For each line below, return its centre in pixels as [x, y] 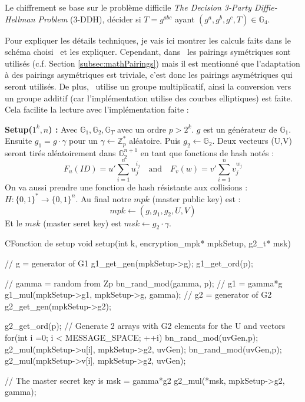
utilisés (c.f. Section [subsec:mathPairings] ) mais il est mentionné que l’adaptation [152, 63]
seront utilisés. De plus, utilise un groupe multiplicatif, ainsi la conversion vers [148, 86]
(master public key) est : [196, 198]
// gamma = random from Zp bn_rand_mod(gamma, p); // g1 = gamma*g [144, 283]
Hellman [20, 19]
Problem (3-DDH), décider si [89, 19]
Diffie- [266, 7]
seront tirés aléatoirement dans [60, 153]
